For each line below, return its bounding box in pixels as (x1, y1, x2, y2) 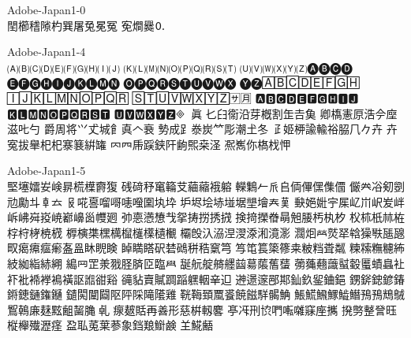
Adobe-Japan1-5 (7, 162, 86, 179)
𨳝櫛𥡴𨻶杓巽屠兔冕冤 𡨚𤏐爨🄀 (7, 17, 166, 33)
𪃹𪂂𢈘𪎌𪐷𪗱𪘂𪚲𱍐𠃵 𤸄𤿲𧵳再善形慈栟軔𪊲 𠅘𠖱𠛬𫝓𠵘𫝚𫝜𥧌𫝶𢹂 (7, 301, 338, 318)
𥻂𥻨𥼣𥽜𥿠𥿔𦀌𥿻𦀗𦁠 (349, 240, 405, 256)
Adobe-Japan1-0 (7, 2, 86, 17)
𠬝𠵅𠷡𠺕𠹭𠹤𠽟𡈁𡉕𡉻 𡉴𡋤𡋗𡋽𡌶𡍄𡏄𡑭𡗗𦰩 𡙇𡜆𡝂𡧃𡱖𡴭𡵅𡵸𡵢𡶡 (65, 193, 405, 210)
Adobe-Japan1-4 (7, 43, 86, 60)
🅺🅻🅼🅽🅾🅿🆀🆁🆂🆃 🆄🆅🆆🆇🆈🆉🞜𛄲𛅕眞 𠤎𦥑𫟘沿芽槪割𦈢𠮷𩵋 (7, 105, 316, 121)
